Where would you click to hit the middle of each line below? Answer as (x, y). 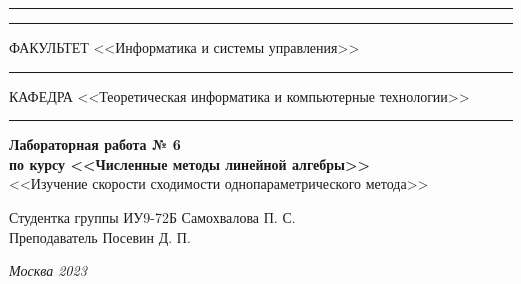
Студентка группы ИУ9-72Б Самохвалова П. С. (152, 216)
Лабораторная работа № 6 (95, 144)
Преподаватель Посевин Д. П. (100, 236)
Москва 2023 (48, 270)
